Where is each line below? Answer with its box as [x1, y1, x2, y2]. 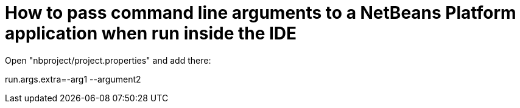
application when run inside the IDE [5, 23, 297, 44]
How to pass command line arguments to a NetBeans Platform [5, 2, 516, 23]
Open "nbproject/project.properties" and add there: [5, 55, 211, 66]
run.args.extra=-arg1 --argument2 [5, 73, 141, 84]
